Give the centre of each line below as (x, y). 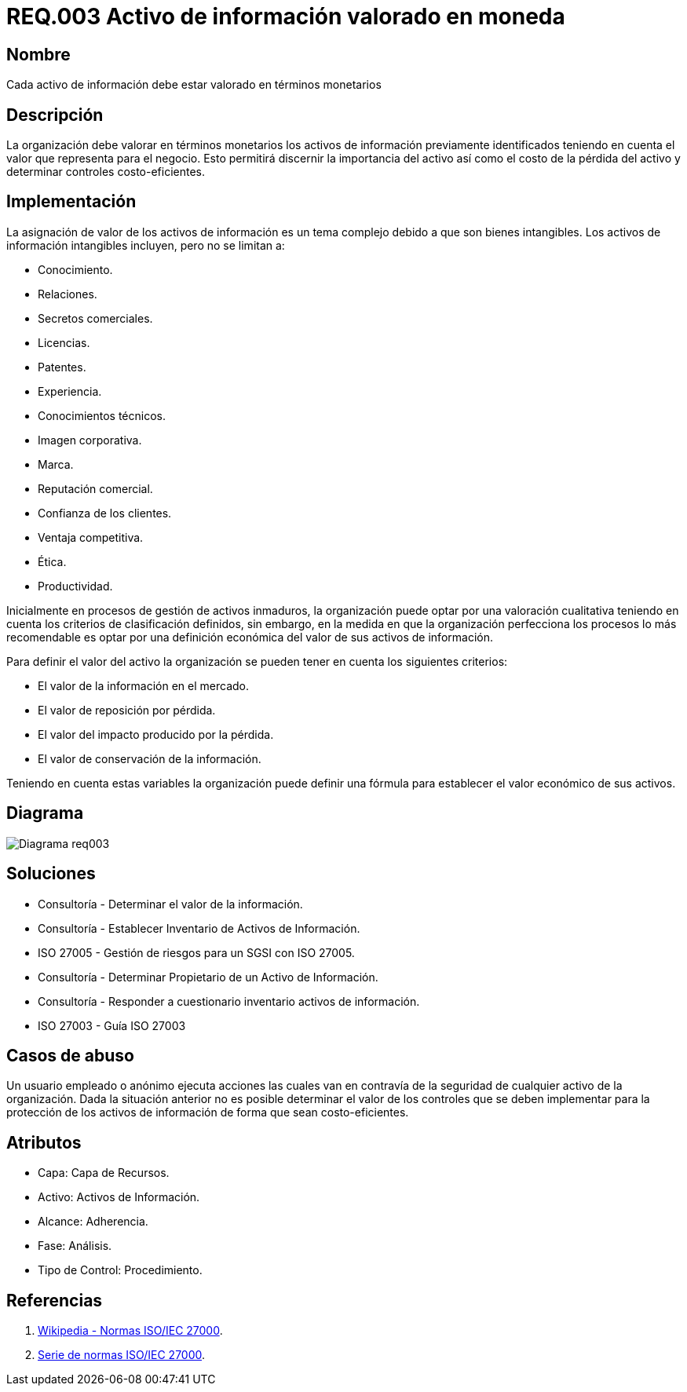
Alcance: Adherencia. (93, 1222)
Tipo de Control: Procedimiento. (120, 1270)
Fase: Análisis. (75, 1246)
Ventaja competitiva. (91, 537)
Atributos (44, 1142)
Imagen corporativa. (90, 440)
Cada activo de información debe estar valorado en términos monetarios (194, 85)
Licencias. (64, 342)
